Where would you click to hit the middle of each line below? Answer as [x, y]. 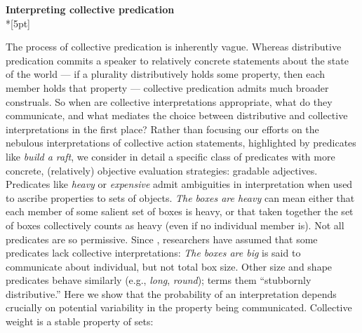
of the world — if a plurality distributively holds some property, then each [166, 74]
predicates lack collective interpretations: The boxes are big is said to [153, 253]
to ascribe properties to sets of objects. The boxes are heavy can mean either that [180, 197]
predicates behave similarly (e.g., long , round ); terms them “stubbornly [159, 280]
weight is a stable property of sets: [80, 321]
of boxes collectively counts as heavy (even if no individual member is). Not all [175, 225]
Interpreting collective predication [90, 9]
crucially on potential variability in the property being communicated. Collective [179, 307]
